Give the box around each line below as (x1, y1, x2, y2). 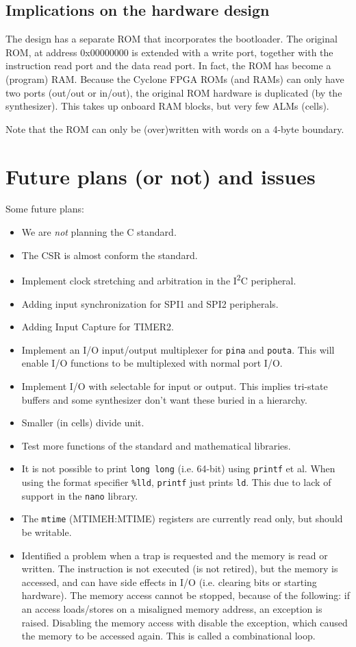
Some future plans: (5, 202, 84, 216)
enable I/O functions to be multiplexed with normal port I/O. (21, 356, 283, 370)
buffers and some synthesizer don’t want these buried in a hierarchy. (21, 392, 307, 406)
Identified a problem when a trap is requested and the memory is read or (21, 548, 328, 562)
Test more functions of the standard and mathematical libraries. (21, 438, 291, 452)
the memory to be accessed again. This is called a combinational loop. (21, 628, 316, 643)
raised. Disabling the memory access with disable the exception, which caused (21, 615, 348, 629)
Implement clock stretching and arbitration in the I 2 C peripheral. (21, 271, 296, 287)
